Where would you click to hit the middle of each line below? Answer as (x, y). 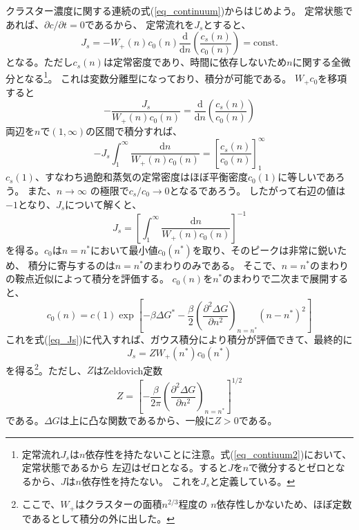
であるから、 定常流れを (139, 24)
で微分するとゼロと (292, 467)
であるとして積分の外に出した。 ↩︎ (98, 518)
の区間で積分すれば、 (134, 130)
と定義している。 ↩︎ (252, 481)
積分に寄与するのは (71, 265)
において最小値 (124, 249)
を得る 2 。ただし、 (46, 369)
